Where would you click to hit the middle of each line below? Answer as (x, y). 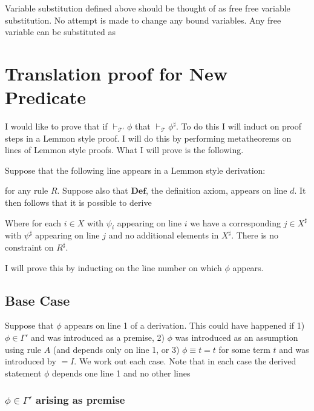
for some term (244, 349)
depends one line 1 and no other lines (121, 373)
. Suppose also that (93, 190)
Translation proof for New (116, 73)
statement (23, 373)
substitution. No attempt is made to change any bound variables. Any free (143, 20)
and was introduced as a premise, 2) (98, 337)
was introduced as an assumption (237, 337)
